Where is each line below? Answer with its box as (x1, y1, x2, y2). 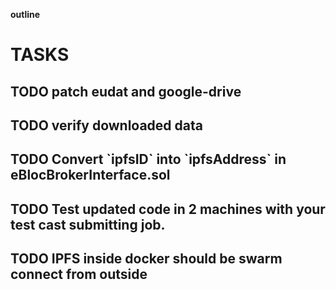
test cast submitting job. (10, 216, 166, 233)
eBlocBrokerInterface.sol (10, 167, 171, 184)
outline (10, 9, 41, 20)
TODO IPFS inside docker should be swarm (10, 250, 283, 268)
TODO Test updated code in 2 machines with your (10, 200, 326, 218)
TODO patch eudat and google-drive (10, 83, 242, 100)
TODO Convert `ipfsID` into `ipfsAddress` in (10, 151, 287, 168)
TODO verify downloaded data (10, 117, 203, 134)
